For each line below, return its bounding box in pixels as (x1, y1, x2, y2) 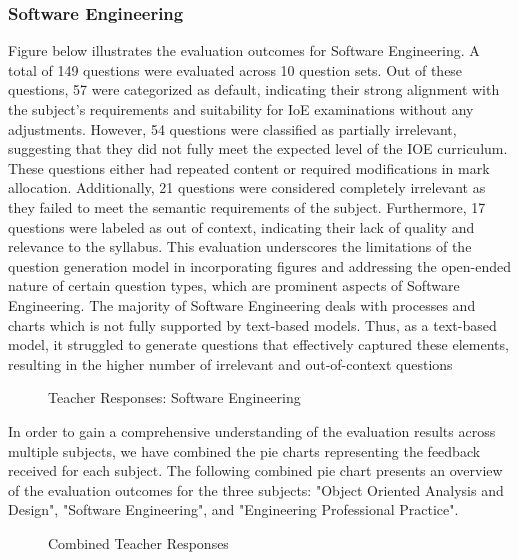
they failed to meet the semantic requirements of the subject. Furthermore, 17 (8, 196, 486, 217)
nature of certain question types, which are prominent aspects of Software (8, 275, 460, 296)
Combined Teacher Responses (48, 532, 229, 553)
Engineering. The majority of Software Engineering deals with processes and (8, 294, 476, 315)
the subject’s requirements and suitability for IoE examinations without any (8, 99, 474, 119)
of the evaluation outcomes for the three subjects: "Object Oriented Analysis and (8, 479, 504, 500)
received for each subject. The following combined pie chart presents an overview (8, 460, 503, 481)
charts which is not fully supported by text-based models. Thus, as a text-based (8, 314, 497, 335)
